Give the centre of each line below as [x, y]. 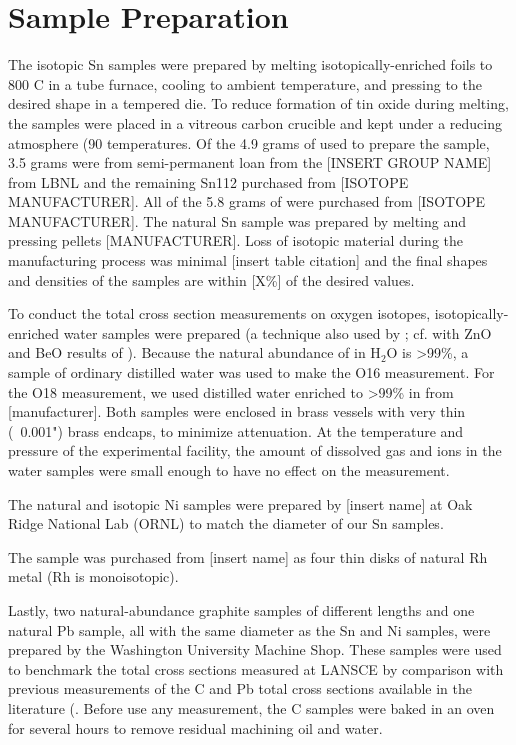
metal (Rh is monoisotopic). [93, 576]
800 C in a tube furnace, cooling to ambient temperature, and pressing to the [245, 83]
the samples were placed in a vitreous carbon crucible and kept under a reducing [255, 122]
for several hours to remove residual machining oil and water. [195, 727]
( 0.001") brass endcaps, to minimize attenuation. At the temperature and [236, 430]
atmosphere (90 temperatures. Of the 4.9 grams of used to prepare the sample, [249, 142]
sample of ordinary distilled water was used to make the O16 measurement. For [251, 372]
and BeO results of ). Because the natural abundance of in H [194, 352]
